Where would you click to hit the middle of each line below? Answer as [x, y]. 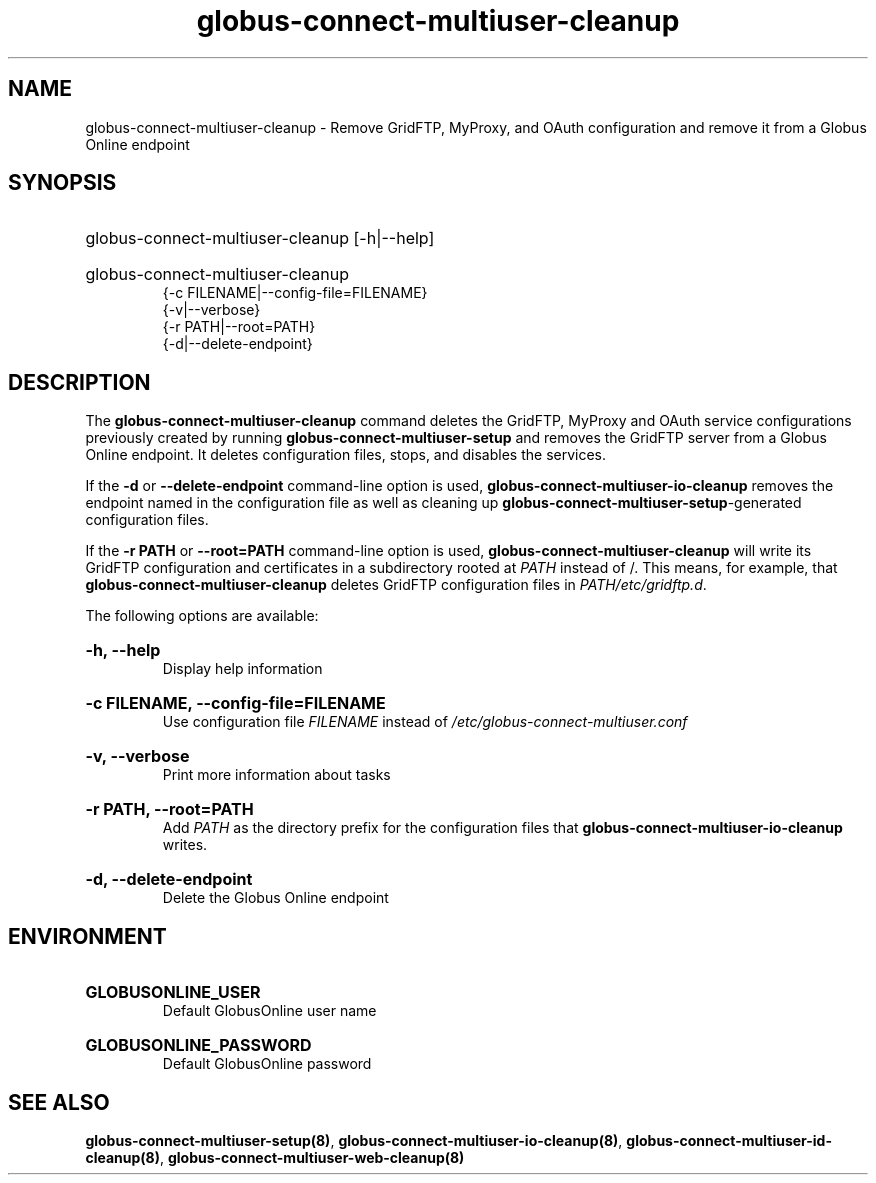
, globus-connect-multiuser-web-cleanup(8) [312, 1157]
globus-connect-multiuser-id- [729, 1140]
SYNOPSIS [62, 183]
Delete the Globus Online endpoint [275, 898]
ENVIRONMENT [87, 936]
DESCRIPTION [79, 382]
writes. [185, 845]
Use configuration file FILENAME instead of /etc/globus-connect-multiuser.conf [425, 722]
